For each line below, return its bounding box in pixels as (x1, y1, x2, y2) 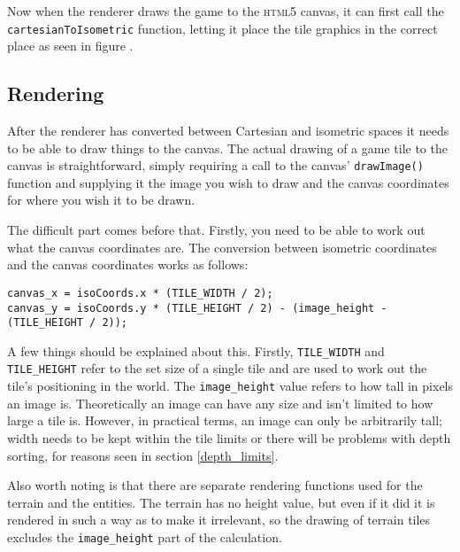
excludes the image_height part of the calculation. (7, 527, 282, 546)
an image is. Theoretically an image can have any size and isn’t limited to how (7, 393, 433, 412)
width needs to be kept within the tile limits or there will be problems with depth (7, 428, 451, 447)
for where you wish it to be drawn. (7, 190, 195, 209)
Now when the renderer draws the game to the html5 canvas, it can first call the (7, 2, 444, 19)
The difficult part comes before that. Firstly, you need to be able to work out (7, 221, 425, 239)
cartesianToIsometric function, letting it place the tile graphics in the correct (7, 19, 438, 37)
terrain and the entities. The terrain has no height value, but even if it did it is (7, 493, 435, 511)
